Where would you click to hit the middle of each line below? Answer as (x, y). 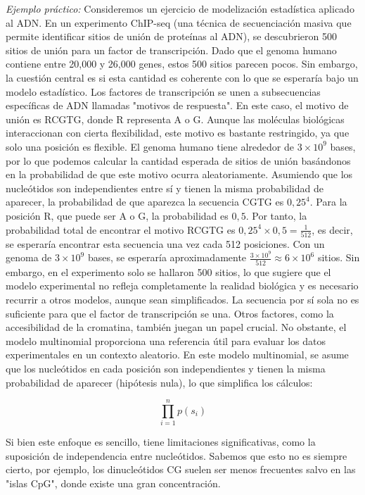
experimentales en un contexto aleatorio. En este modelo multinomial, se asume (177, 355)
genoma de (29, 257)
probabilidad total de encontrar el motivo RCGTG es (121, 229)
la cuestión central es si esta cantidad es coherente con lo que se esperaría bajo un (182, 77)
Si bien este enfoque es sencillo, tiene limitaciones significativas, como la (161, 442)
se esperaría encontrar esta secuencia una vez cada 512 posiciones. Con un (165, 243)
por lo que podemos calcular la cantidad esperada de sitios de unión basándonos (178, 160)
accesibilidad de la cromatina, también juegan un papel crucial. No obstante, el (176, 327)
